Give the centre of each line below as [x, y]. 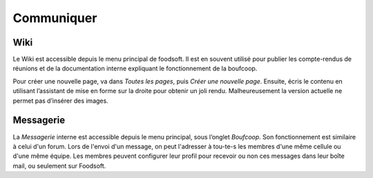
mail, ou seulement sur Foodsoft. [59, 166]
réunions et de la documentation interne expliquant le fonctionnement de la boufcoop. [135, 68]
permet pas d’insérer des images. [60, 101]
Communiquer [55, 18]
